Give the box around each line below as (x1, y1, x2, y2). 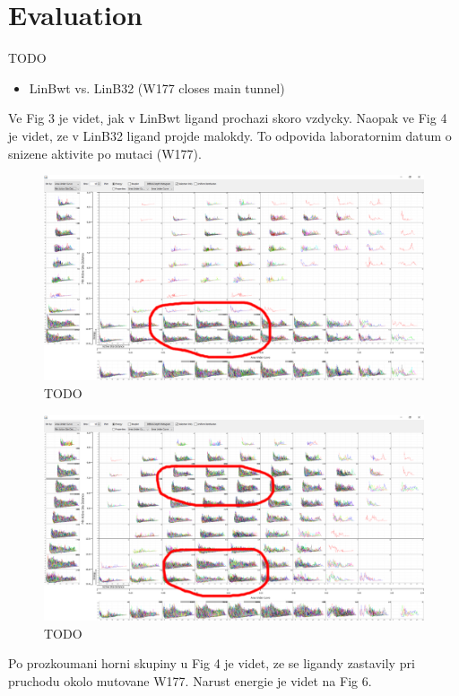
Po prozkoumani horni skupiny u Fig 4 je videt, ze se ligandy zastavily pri (8, 654, 415, 673)
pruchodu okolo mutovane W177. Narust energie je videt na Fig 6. (8, 671, 372, 690)
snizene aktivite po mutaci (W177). (8, 144, 202, 162)
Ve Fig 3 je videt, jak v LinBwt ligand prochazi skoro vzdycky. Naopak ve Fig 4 (8, 109, 447, 127)
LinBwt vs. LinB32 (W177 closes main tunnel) (29, 78, 285, 97)
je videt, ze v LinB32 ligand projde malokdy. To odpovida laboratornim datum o (8, 126, 452, 144)
